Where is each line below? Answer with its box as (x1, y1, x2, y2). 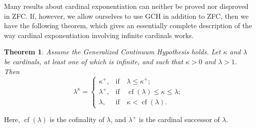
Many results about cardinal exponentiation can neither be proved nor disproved (4, 1, 249, 11)
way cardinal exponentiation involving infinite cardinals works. (4, 30, 194, 40)
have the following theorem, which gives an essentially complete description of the (4, 20, 252, 31)
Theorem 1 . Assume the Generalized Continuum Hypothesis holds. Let (4, 46, 221, 57)
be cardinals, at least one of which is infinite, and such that (4, 56, 183, 66)
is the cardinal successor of (139, 114, 220, 125)
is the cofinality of (50, 114, 104, 125)
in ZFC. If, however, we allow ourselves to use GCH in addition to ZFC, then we (4, 10, 249, 21)
